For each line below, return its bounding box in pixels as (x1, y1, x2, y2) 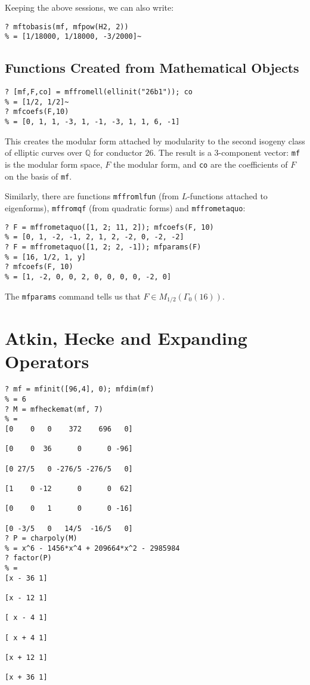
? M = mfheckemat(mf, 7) (5, 405, 103, 414)
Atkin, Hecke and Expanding (5, 326, 247, 350)
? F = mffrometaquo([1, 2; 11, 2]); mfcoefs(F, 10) (5, 223, 214, 232)
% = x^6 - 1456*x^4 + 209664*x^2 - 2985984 (5, 544, 180, 553)
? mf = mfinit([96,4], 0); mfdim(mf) (5, 385, 154, 394)
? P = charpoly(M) (5, 534, 77, 543)
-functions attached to (187, 190, 268, 202)
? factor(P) (5, 554, 52, 563)
